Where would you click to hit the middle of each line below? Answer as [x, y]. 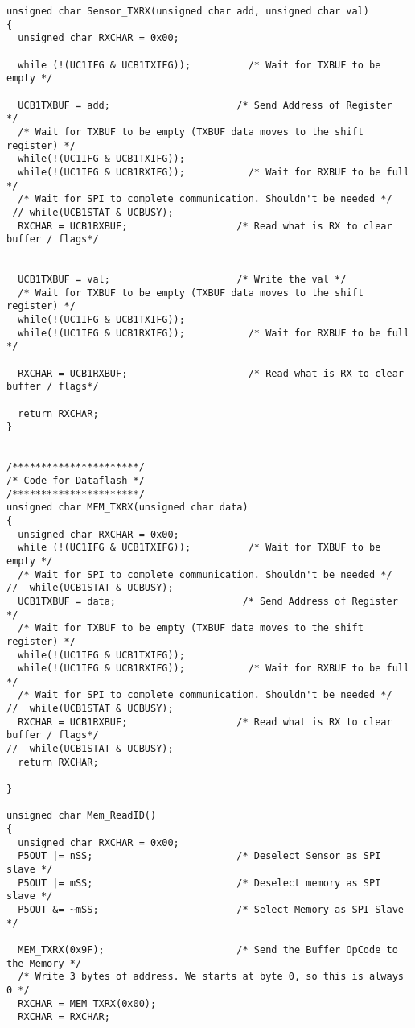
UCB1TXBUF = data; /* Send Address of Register [208, 601]
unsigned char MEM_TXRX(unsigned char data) [127, 508]
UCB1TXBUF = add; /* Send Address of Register [205, 105]
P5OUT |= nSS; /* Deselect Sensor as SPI [199, 856]
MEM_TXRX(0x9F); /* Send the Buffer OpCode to [208, 950]
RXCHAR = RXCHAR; [64, 1017]
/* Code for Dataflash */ [76, 480]
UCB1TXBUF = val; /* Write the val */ [182, 280]
